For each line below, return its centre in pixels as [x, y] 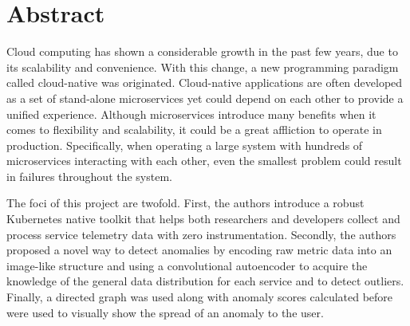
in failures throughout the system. [89, 176]
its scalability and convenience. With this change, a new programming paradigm [203, 67]
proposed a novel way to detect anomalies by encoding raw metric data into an [199, 250]
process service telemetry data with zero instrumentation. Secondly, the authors [201, 234]
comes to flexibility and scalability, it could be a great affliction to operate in [194, 130]
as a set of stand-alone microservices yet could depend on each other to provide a [205, 98]
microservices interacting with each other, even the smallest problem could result [204, 161]
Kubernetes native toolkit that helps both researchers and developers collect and [203, 219]
